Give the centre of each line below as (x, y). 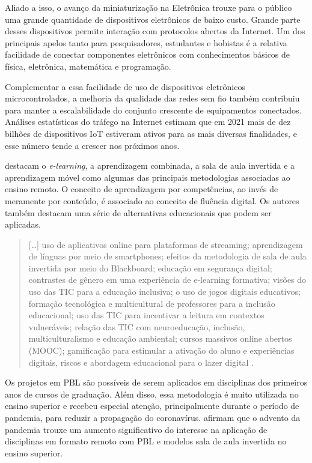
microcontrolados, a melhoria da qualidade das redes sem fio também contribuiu (152, 98)
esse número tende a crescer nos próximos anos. (92, 145)
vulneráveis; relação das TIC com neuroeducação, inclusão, (137, 326)
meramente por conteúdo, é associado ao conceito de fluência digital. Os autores (152, 200)
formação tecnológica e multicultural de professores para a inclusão (152, 303)
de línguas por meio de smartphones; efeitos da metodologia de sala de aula (167, 256)
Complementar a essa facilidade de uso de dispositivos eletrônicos (125, 86)
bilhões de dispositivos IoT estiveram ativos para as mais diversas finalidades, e (151, 133)
